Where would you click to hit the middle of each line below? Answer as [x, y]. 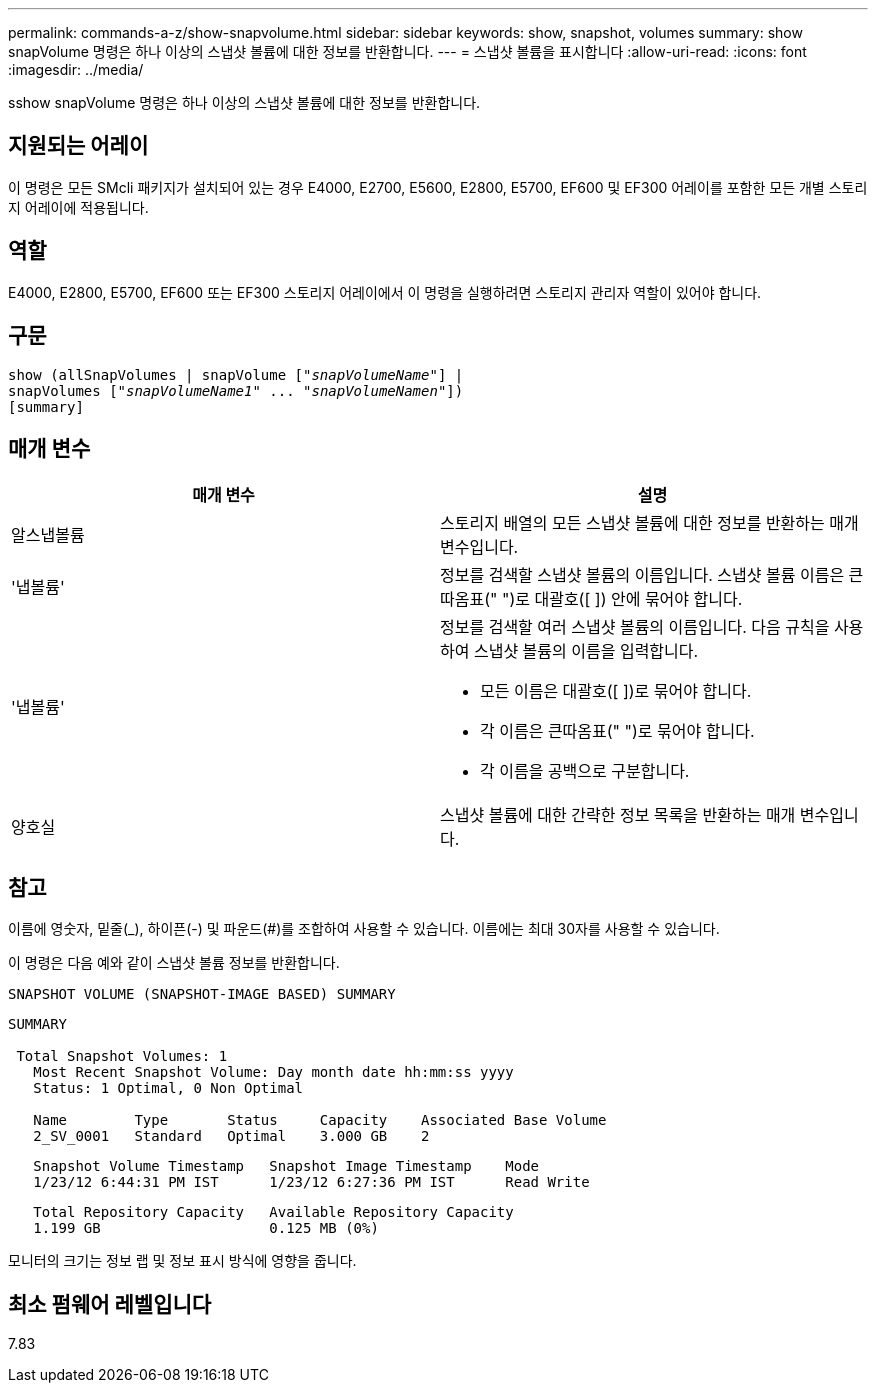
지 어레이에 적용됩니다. [78, 207]
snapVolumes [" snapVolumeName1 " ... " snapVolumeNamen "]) [236, 390]
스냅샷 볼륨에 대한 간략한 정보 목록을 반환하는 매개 [618, 815]
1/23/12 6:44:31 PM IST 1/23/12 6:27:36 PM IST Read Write [311, 1182]
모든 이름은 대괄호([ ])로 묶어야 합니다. [616, 691]
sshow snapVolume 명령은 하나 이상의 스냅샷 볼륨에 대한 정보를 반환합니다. [244, 102]
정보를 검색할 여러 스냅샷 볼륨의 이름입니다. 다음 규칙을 [635, 627]
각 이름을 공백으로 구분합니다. [585, 771]
